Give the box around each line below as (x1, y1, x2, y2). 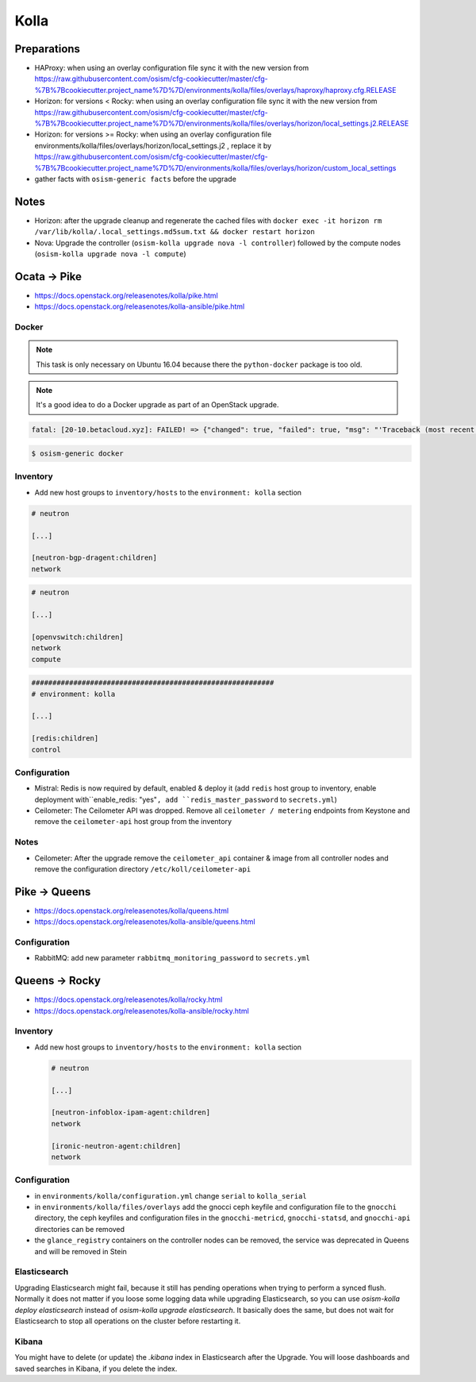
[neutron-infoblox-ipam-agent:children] (51, 1108, 210, 1117)
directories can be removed (34, 1224, 125, 1234)
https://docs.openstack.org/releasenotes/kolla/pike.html (34, 291, 218, 300)
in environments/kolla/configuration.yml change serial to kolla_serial (34, 1191, 307, 1200)
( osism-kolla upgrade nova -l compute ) (34, 249, 186, 259)
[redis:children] (31, 734, 99, 743)
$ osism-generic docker (31, 449, 125, 458)
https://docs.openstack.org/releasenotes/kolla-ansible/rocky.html (34, 1006, 249, 1015)
